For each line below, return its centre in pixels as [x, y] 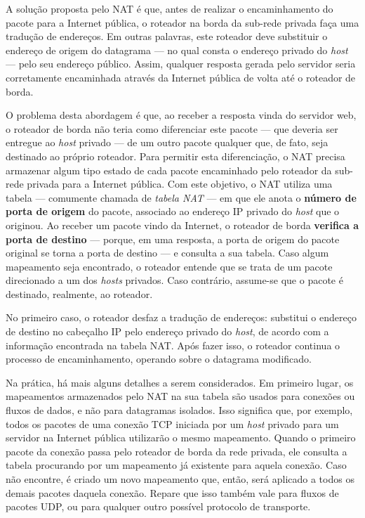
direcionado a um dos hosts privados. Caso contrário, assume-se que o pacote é [174, 280]
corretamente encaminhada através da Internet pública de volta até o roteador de [181, 77]
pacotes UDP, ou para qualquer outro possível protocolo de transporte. [158, 506]
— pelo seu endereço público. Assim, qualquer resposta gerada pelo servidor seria [181, 64]
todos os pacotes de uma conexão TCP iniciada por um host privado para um [172, 423]
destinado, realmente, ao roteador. [79, 293]
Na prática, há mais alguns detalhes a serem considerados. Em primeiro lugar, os [180, 382]
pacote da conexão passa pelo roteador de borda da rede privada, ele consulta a [177, 451]
